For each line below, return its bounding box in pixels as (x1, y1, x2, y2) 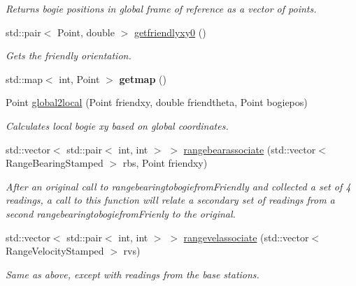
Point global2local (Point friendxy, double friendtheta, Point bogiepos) (6, 95, 308, 110)
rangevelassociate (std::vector (183, 229, 309, 244)
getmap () (119, 71, 166, 86)
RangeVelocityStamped (6, 243, 104, 258)
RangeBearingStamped (6, 156, 104, 170)
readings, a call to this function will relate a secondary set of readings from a (6, 193, 335, 207)
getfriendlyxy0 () (134, 24, 206, 39)
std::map (6, 71, 43, 86)
